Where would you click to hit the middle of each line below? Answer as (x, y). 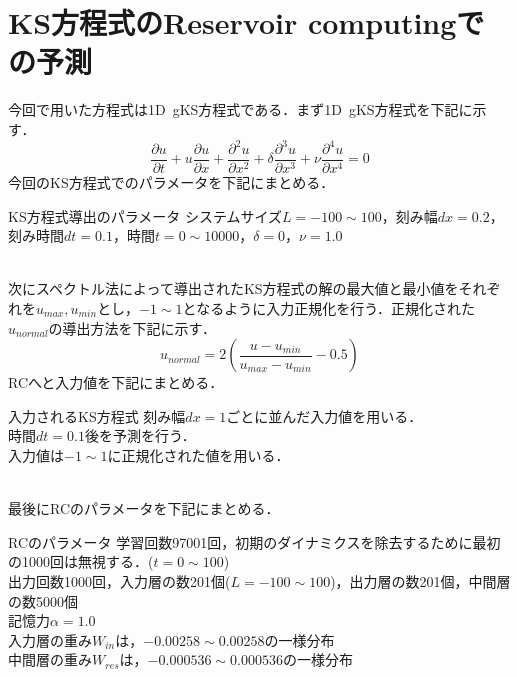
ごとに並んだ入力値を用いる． (324, 415)
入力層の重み (50, 639)
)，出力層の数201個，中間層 (420, 580)
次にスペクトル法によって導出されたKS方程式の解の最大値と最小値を (233, 288)
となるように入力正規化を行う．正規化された (329, 308)
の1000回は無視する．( (81, 561)
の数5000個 (43, 600)
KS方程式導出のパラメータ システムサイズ (145, 215)
